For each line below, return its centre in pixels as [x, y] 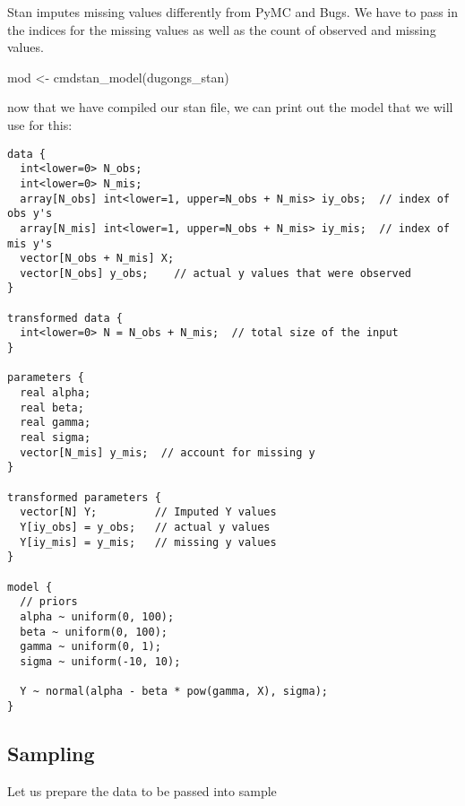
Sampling [51, 753]
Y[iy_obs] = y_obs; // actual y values [145, 527]
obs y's [30, 214]
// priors [49, 602]
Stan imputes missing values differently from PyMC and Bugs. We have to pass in [233, 12]
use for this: [40, 124]
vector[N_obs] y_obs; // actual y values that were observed [216, 273]
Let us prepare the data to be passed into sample [142, 790]
